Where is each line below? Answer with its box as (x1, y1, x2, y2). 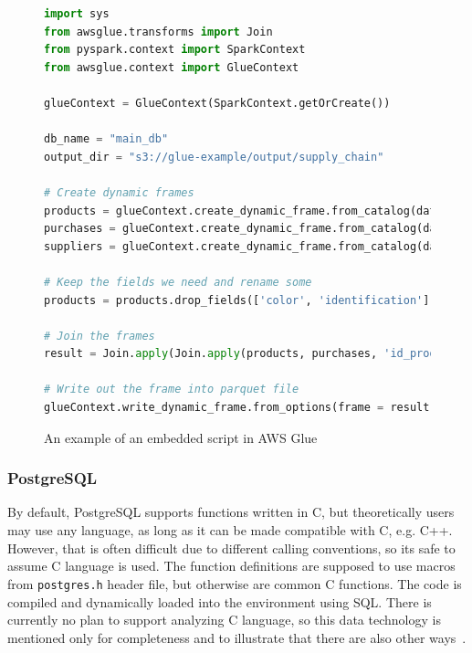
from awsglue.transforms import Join (44, 25, 273, 38)
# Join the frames (44, 329, 155, 342)
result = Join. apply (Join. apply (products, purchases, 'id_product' (44, 347, 463, 361)
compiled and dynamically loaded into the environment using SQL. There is (7, 592, 432, 611)
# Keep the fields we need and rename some (44, 275, 312, 289)
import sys (44, 7, 110, 20)
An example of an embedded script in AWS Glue (44, 427, 318, 447)
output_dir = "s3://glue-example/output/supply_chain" (44, 150, 384, 163)
